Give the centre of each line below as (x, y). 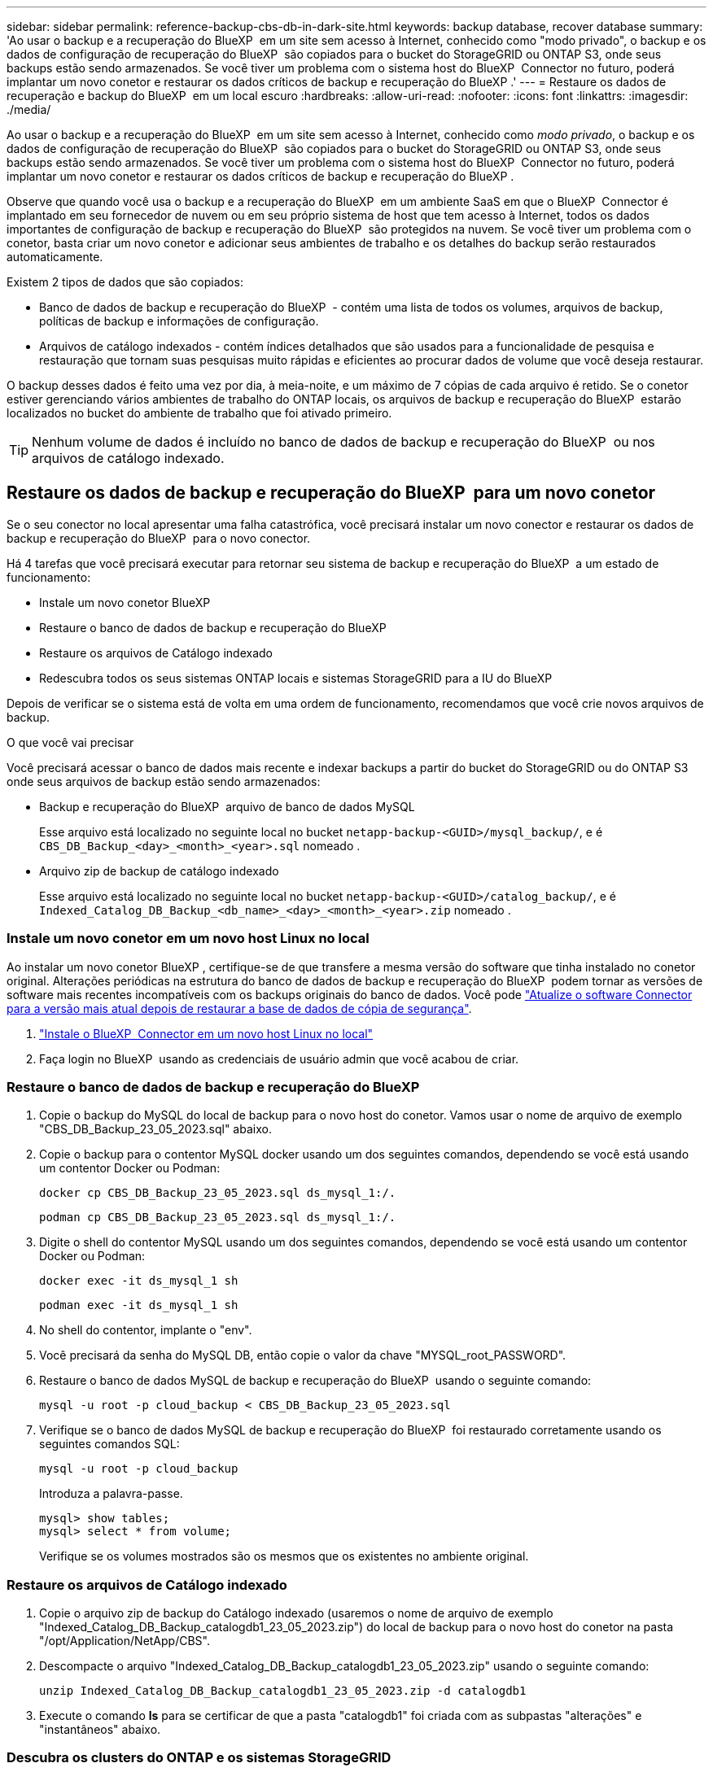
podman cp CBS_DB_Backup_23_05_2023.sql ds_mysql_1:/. (218, 1218)
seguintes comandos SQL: (109, 1444)
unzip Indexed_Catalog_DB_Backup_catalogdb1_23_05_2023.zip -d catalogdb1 (283, 1691)
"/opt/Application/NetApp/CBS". (125, 1641)
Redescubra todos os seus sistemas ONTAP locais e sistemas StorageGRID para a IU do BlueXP (296, 678)
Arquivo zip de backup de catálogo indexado (159, 871)
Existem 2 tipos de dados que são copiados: (125, 282)
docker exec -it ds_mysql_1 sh (139, 1281)
